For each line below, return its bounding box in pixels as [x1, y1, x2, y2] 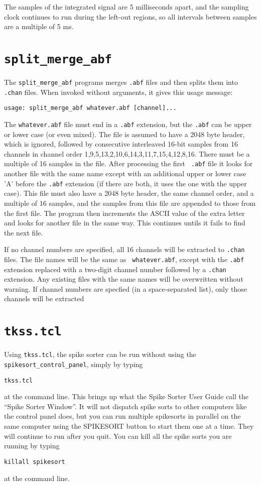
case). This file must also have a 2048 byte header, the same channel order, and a [4, 188, 254, 198]
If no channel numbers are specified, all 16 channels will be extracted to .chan [4, 244, 245, 255]
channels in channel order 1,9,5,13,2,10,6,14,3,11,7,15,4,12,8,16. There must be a [4, 148, 250, 159]
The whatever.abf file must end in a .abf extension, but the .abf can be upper [4, 119, 252, 129]
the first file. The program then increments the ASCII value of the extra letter [4, 207, 245, 218]
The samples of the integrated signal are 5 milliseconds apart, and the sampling [4, 2, 249, 12]
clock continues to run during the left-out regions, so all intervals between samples [4, 11, 257, 22]
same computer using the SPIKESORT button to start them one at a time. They [4, 421, 254, 431]
